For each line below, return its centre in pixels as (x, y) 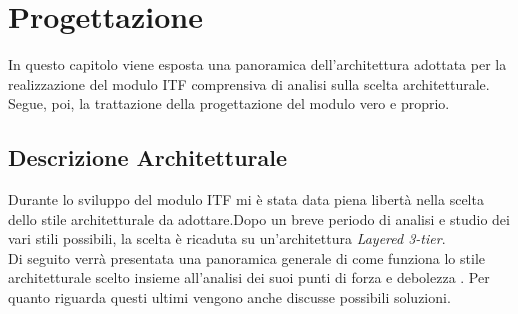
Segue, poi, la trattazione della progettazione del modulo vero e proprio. (229, 103)
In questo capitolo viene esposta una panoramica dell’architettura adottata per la (257, 64)
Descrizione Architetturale (148, 157)
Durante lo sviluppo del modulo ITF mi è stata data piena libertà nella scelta (246, 199)
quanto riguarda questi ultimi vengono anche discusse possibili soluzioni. (229, 297)
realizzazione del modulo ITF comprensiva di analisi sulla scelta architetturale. (249, 83)
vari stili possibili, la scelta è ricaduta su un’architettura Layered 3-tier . (227, 238)
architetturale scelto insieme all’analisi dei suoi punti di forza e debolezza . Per (249, 277)
